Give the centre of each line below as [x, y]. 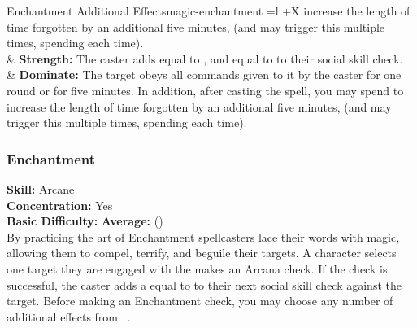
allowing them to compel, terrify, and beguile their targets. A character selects [202, 253]
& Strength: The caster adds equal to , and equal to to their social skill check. [205, 58]
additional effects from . [69, 316]
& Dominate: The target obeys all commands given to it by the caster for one [204, 74]
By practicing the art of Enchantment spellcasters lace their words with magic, [203, 236]
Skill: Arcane [41, 188]
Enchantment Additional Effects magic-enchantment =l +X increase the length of [208, 11]
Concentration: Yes [60, 205]
